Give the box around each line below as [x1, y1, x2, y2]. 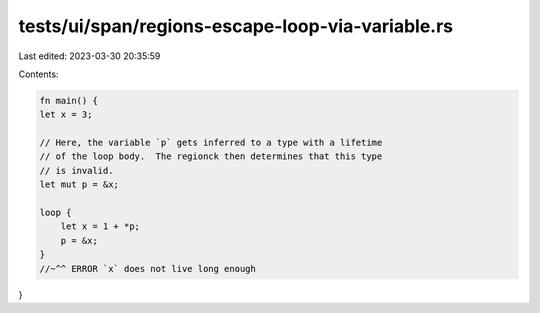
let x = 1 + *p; [60, 221, 140, 232]
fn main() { [39, 95, 99, 106]
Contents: [18, 68, 59, 80]
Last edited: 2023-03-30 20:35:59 [18, 50, 161, 62]
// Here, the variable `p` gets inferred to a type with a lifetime [39, 137, 383, 149]
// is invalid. [39, 165, 114, 176]
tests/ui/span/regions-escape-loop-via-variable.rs [18, 15, 454, 37]
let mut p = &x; [39, 179, 120, 190]
